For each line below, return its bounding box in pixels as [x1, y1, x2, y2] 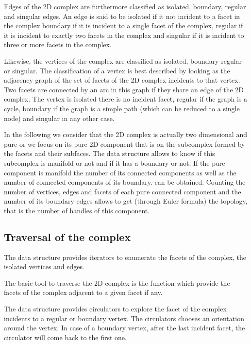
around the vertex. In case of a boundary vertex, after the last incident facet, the [4, 323, 245, 333]
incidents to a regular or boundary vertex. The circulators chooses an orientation [4, 313, 244, 323]
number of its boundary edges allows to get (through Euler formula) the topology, [4, 196, 248, 206]
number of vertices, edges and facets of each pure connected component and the [4, 186, 241, 196]
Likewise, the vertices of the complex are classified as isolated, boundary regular [4, 55, 242, 66]
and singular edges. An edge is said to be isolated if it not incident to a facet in [4, 11, 240, 21]
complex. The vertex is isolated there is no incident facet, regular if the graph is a [4, 94, 247, 104]
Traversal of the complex [4, 229, 131, 244]
